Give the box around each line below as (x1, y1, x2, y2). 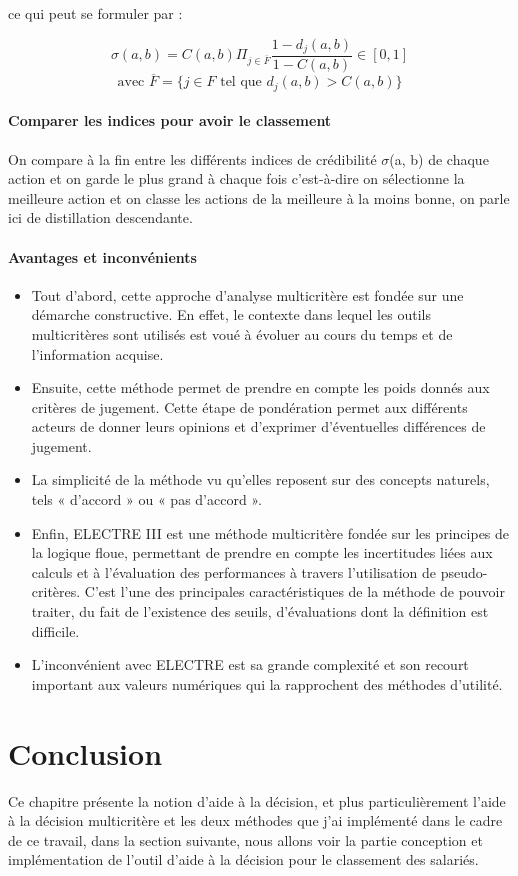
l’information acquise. (31, 343, 164, 364)
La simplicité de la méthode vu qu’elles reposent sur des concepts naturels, (31, 469, 490, 490)
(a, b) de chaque (389, 148, 489, 169)
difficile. (31, 620, 80, 641)
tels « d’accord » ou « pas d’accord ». (31, 489, 262, 510)
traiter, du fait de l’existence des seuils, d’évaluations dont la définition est (31, 601, 489, 622)
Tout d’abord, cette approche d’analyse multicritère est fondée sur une (31, 284, 464, 305)
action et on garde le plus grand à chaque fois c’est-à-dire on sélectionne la (8, 168, 465, 189)
